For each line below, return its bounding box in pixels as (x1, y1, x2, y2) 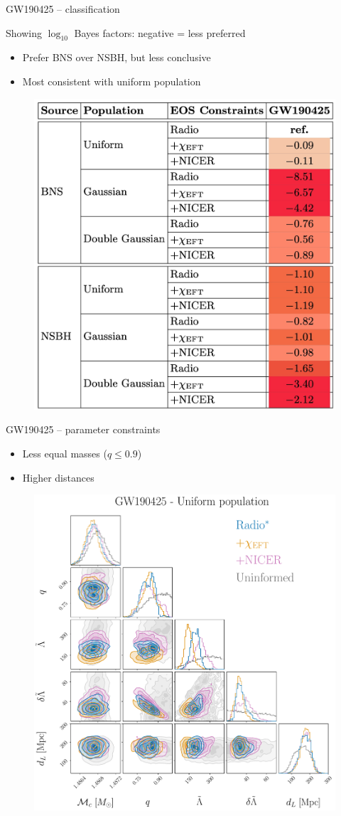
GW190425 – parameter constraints (6, 422, 161, 437)
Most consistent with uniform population (22, 73, 201, 88)
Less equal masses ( (22, 446, 107, 460)
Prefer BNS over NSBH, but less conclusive (22, 50, 211, 65)
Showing (6, 25, 42, 40)
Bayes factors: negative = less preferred (74, 25, 246, 40)
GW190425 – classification (6, 1, 120, 16)
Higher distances (22, 470, 94, 484)
